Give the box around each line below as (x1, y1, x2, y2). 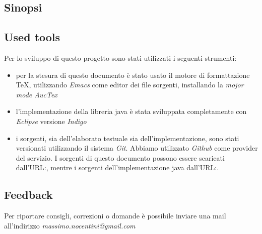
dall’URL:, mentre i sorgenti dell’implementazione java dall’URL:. (16, 162, 219, 173)
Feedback (4, 187, 53, 202)
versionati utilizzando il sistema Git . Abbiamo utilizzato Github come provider (16, 143, 258, 153)
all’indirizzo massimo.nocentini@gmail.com (4, 220, 136, 230)
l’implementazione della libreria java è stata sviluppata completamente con (16, 106, 247, 116)
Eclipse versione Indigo (16, 115, 87, 126)
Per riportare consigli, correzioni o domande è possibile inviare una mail (4, 210, 226, 221)
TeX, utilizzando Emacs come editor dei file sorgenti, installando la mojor (16, 79, 244, 90)
